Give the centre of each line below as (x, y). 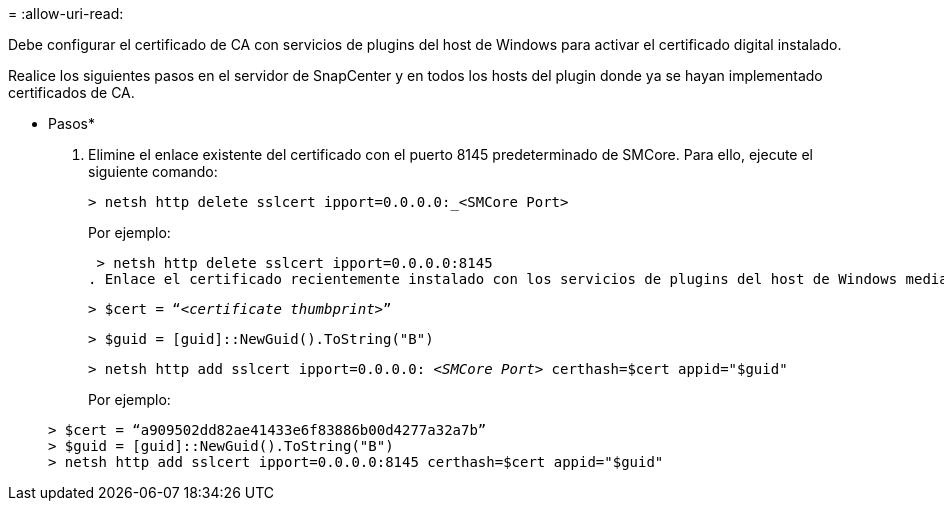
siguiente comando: (153, 171)
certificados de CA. (71, 92)
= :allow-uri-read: (66, 13)
